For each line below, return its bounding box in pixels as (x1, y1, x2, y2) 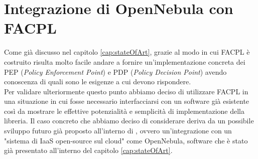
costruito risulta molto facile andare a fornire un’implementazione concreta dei (4, 56, 245, 67)
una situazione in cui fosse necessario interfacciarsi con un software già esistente (4, 96, 249, 106)
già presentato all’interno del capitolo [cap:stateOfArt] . (4, 145, 173, 155)
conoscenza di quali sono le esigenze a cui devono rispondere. (4, 76, 191, 87)
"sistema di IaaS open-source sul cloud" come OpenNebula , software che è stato (4, 135, 248, 145)
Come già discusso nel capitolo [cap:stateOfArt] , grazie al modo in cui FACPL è (4, 47, 250, 57)
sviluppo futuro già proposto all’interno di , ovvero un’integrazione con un (4, 125, 232, 136)
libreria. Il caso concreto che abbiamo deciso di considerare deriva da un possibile (4, 115, 254, 126)
